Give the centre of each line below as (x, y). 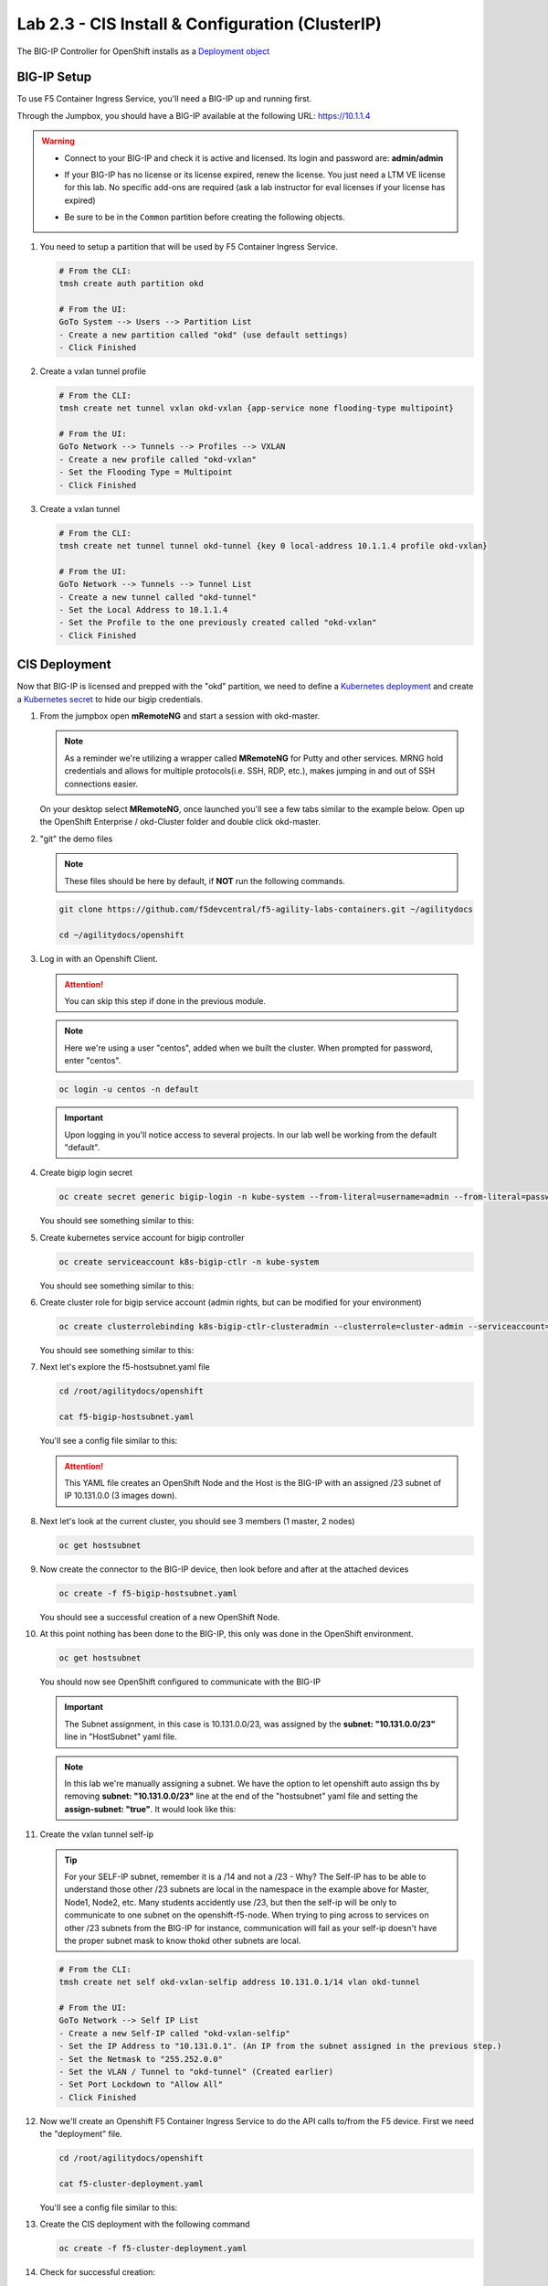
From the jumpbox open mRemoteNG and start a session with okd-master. (180, 716)
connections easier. (101, 784)
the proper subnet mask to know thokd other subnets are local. (183, 1940)
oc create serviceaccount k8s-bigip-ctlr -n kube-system (189, 1261)
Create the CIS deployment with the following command (145, 2224)
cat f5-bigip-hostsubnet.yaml (126, 1417)
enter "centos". (93, 1061)
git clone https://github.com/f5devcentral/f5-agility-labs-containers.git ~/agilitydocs (266, 909)
